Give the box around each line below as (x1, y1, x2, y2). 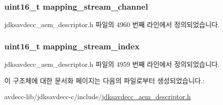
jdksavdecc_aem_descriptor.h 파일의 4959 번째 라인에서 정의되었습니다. (4, 59, 220, 69)
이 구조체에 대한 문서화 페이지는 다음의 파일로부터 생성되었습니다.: (4, 75, 205, 85)
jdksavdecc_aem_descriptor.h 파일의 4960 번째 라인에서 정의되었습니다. (4, 19, 220, 30)
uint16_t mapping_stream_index (4, 40, 140, 52)
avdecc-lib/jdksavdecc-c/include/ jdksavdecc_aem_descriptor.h (4, 91, 191, 102)
